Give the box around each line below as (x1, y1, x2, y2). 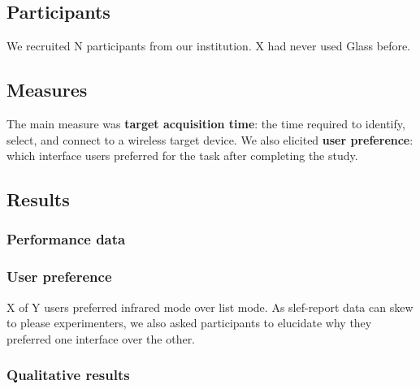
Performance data (6, 229, 126, 249)
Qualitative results (6, 365, 130, 385)
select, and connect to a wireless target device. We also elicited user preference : (6, 131, 414, 148)
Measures (6, 77, 88, 102)
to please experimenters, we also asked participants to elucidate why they (6, 314, 372, 331)
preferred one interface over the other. (6, 330, 196, 347)
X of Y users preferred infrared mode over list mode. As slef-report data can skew (6, 298, 414, 315)
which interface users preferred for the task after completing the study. (6, 147, 358, 164)
